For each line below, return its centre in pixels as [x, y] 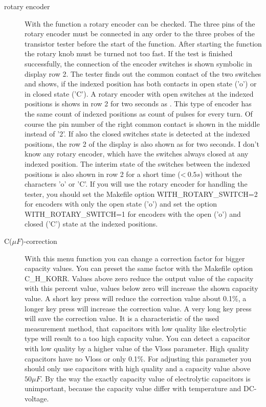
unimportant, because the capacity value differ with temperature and [133, 388]
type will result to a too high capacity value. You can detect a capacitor [137, 338]
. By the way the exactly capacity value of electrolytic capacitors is [146, 378]
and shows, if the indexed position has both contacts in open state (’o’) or [141, 84]
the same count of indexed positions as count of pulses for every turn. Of [139, 113]
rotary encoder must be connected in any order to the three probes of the [140, 33]
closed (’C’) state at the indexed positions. [91, 224]
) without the [221, 174]
